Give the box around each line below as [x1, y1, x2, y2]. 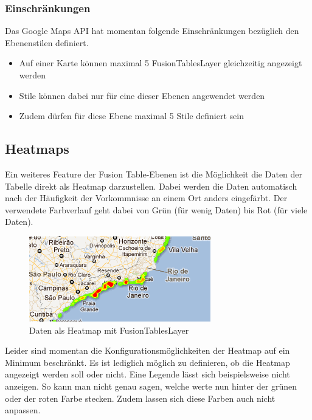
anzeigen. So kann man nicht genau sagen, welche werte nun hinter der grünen [5, 379, 297, 392]
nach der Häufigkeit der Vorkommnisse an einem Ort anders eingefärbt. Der [5, 191, 288, 204]
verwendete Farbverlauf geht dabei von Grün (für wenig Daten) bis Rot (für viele [5, 203, 308, 216]
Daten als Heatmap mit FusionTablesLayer [29, 323, 189, 336]
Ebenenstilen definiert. [5, 36, 89, 49]
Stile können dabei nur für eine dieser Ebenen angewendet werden [19, 89, 265, 102]
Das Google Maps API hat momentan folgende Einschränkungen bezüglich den [5, 24, 299, 37]
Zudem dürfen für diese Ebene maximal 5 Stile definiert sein [19, 109, 244, 122]
